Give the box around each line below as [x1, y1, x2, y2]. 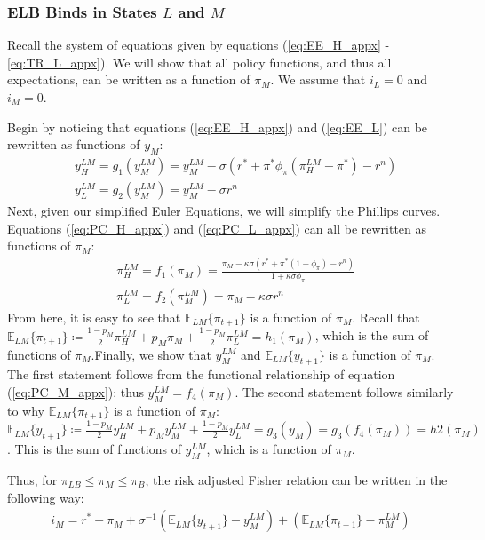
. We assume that [270, 70, 366, 89]
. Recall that [352, 307, 420, 326]
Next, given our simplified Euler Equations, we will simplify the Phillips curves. [7, 202, 441, 220]
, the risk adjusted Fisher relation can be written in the [145, 471, 448, 488]
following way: [7, 488, 84, 506]
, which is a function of [206, 440, 331, 458]
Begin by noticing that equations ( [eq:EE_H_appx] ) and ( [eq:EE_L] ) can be [7, 117, 428, 136]
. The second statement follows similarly [235, 382, 454, 401]
